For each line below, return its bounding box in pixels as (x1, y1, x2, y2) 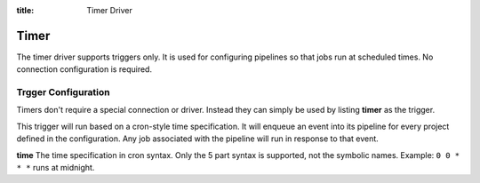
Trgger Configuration (16, 86, 110, 99)
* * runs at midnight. (16, 163, 95, 172)
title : (16, 5, 35, 15)
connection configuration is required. (16, 64, 153, 75)
